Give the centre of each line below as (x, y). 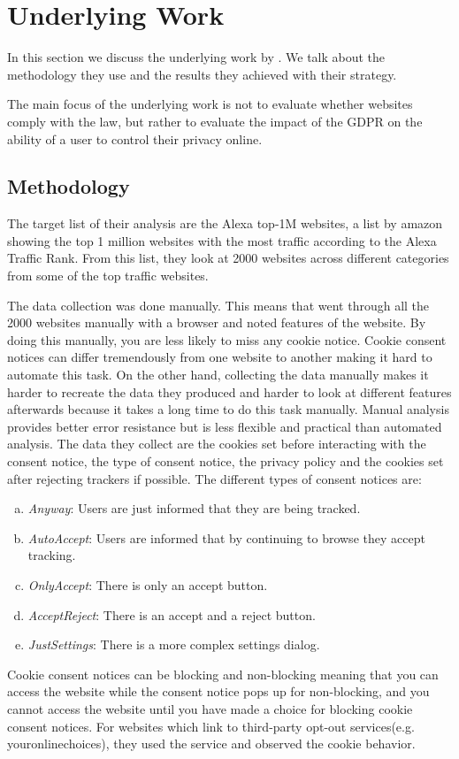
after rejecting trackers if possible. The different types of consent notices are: (214, 478)
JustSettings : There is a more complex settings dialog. (174, 644)
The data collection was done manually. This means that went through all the (218, 305)
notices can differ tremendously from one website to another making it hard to (220, 357)
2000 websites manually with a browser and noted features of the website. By (217, 322)
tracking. (52, 555)
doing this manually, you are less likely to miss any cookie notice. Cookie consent (227, 339)
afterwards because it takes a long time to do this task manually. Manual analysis (228, 409)
